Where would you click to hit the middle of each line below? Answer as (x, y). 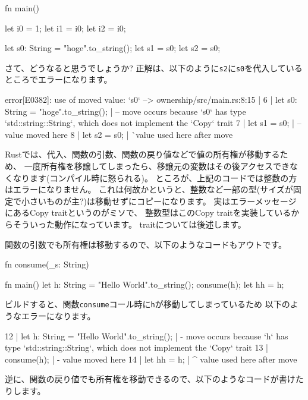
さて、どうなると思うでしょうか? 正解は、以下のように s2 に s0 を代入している (154, 67)
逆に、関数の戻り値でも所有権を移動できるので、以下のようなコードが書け (150, 379)
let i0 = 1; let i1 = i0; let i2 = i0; (65, 28)
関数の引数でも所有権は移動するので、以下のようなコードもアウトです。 (146, 244)
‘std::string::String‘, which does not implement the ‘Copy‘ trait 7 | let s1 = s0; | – (153, 123)
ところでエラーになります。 (59, 79)
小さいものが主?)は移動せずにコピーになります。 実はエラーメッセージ (159, 201)
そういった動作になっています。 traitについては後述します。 (129, 224)
